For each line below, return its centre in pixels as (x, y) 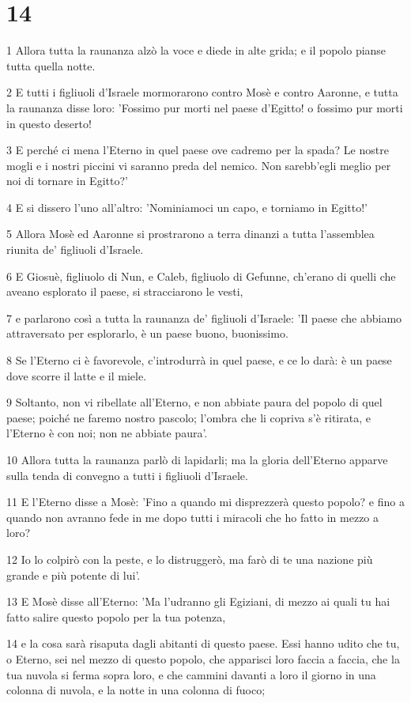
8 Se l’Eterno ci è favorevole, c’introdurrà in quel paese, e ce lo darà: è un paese (199, 360)
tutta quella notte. (51, 65)
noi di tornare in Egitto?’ (67, 181)
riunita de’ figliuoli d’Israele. (75, 249)
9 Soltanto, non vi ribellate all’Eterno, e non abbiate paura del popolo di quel (194, 402)
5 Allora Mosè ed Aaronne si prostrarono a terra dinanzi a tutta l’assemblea (190, 234)
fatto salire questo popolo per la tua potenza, (116, 616)
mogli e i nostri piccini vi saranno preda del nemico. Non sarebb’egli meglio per (199, 165)
